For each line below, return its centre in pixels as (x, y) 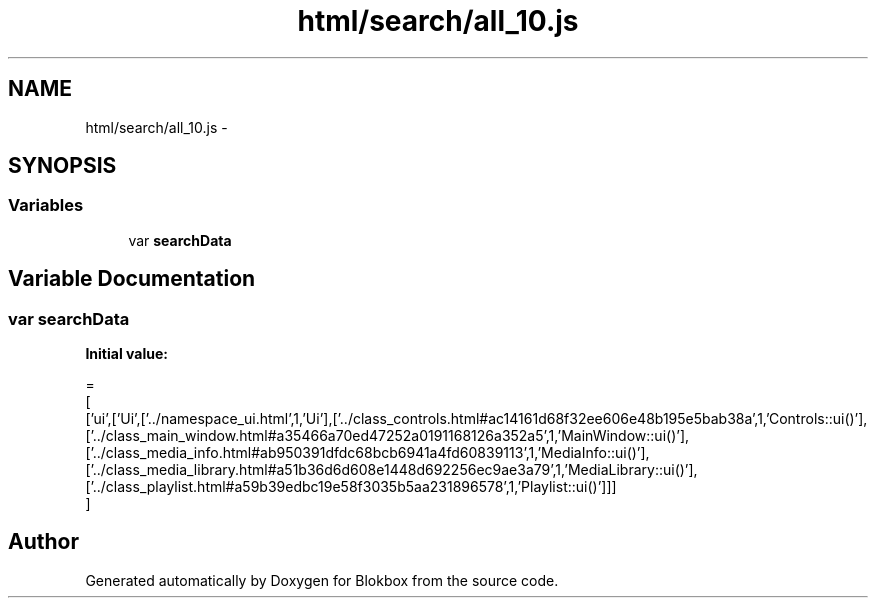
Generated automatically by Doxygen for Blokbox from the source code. (322, 580)
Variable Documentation (132, 279)
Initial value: (126, 354)
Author (43, 542)
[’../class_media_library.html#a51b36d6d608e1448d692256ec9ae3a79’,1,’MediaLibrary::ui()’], (391, 470)
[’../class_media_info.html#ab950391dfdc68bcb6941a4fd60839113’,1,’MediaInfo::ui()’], (367, 453)
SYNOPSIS (62, 166)
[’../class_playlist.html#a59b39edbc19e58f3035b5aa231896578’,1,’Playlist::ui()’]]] (351, 487)
